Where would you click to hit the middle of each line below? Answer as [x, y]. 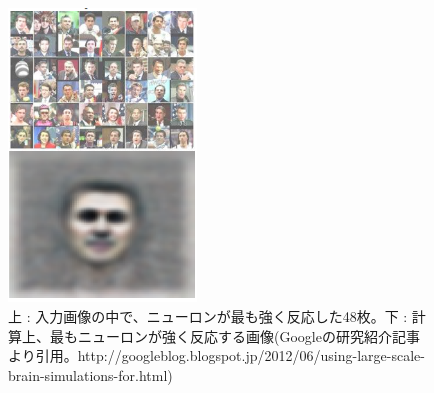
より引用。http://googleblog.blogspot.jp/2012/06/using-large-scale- [216, 355]
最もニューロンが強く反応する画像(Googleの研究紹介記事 [234, 335]
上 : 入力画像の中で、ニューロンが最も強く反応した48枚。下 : [208, 315]
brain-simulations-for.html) [90, 374]
